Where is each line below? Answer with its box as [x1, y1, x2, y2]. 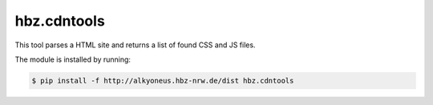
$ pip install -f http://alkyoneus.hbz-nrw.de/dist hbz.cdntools [31, 76, 294, 85]
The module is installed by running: [14, 55, 132, 64]
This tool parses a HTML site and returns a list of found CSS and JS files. [14, 40, 256, 50]
